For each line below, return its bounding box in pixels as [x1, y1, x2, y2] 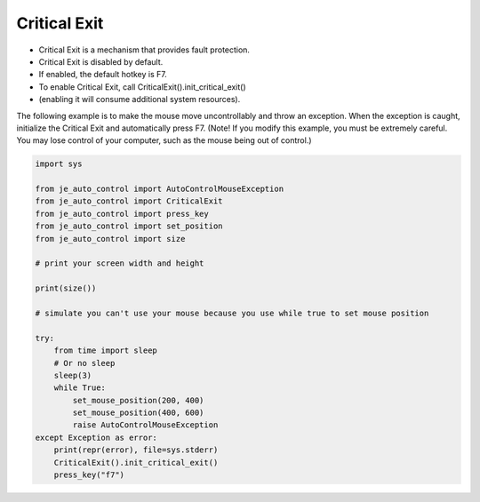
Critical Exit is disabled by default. [38, 56, 164, 67]
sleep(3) [53, 370, 92, 380]
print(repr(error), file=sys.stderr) [53, 445, 219, 455]
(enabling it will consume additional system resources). [38, 94, 241, 105]
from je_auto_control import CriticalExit [35, 196, 223, 206]
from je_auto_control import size [35, 234, 186, 243]
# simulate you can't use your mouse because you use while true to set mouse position [35, 307, 429, 318]
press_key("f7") [53, 470, 124, 480]
